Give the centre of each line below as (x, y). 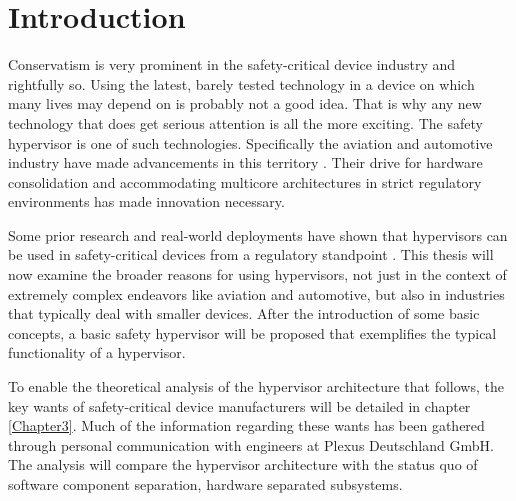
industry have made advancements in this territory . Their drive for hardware (245, 162)
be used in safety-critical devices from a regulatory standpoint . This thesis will (251, 254)
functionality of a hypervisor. (97, 352)
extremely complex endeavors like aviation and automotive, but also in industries (256, 293)
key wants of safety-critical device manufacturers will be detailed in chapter (239, 405)
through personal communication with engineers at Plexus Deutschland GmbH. (251, 444)
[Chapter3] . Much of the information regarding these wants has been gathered (246, 425)
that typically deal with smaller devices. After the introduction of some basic (244, 313)
